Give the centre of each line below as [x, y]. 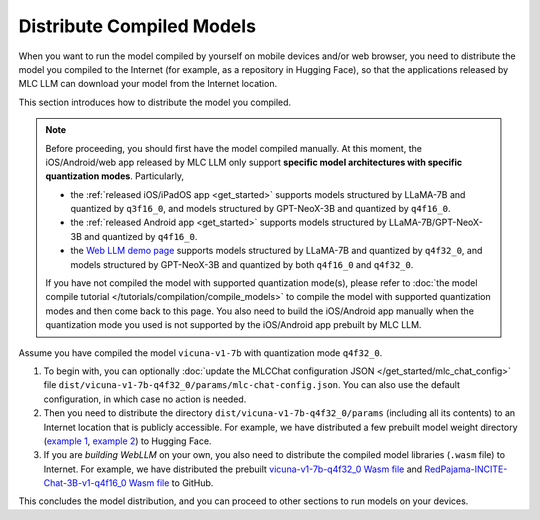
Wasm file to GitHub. [171, 483]
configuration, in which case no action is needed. [145, 399]
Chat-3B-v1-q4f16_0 [85, 483]
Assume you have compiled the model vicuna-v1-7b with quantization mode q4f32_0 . [200, 352]
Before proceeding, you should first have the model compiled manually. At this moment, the [233, 148]
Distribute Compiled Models [137, 26]
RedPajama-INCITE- [466, 469]
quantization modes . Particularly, [115, 176]
